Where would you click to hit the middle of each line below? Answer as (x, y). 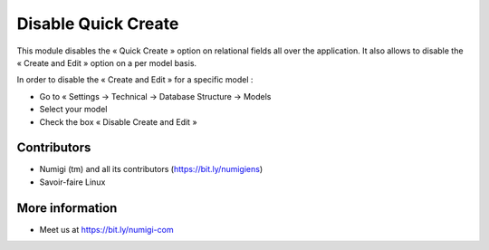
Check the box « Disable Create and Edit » (119, 121)
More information (67, 208)
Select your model (73, 110)
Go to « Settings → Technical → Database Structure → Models (155, 96)
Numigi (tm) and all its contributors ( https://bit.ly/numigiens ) (151, 169)
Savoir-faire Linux (72, 182)
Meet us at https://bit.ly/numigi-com (106, 229)
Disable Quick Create (98, 24)
